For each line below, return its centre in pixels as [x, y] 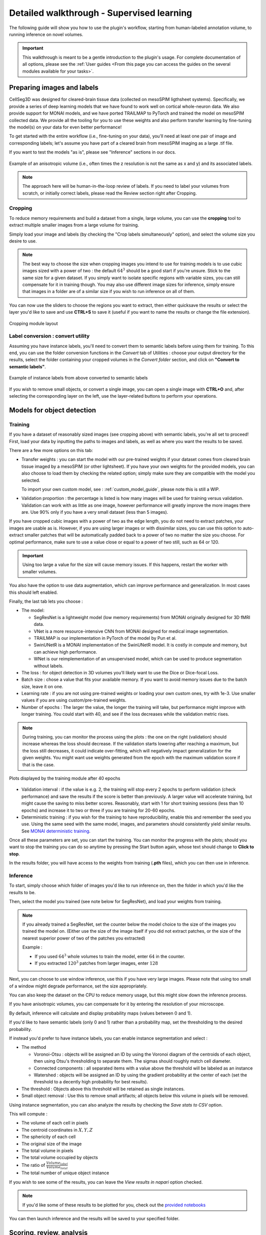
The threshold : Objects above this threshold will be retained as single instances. [103, 1089]
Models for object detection [52, 410]
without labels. [49, 666]
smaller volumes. [40, 572]
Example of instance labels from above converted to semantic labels [78, 378]
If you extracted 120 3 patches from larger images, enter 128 [96, 963]
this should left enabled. [33, 592]
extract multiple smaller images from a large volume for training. [74, 225]
